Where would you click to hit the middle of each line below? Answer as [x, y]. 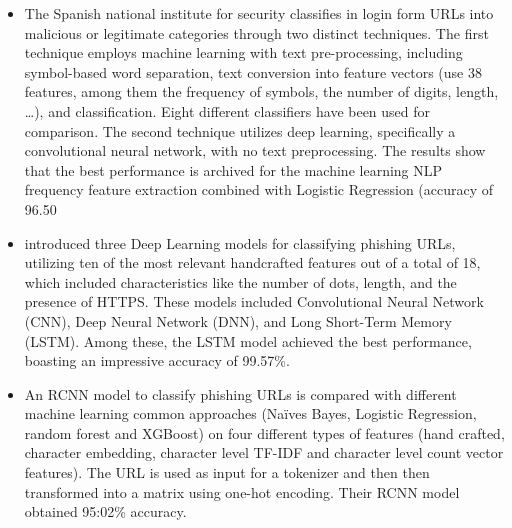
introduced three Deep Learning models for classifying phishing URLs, [240, 242]
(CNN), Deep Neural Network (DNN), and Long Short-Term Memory [238, 320]
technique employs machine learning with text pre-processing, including [243, 52]
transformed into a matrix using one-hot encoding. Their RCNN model [242, 491]
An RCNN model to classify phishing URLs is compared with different [240, 393]
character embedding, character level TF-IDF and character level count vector [264, 452]
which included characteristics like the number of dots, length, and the [240, 281]
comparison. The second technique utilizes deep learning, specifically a [240, 130]
